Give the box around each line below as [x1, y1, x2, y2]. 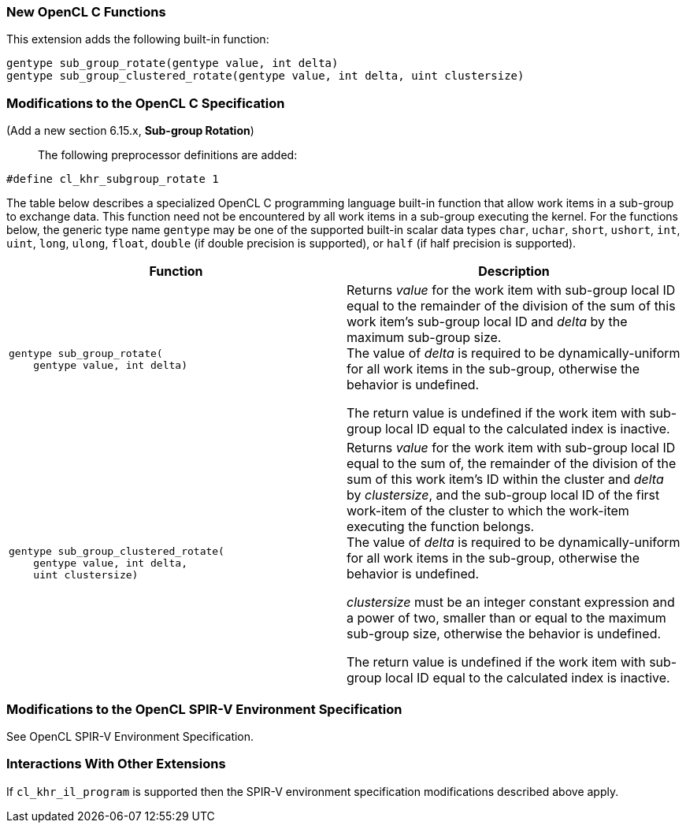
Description [478, 263, 550, 280]
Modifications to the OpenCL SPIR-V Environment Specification [6, 701, 402, 717]
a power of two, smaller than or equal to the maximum [347, 610, 666, 626]
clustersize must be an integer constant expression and [347, 594, 675, 611]
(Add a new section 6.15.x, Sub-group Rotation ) [6, 124, 254, 138]
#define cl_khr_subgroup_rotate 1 [6, 173, 219, 186]
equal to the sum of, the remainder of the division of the [347, 455, 677, 472]
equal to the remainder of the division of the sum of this [347, 298, 676, 314]
